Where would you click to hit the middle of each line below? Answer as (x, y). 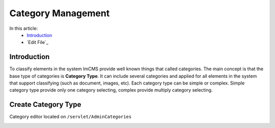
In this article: (24, 28)
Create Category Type (45, 104)
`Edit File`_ (37, 42)
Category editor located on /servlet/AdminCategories (71, 117)
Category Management (60, 13)
